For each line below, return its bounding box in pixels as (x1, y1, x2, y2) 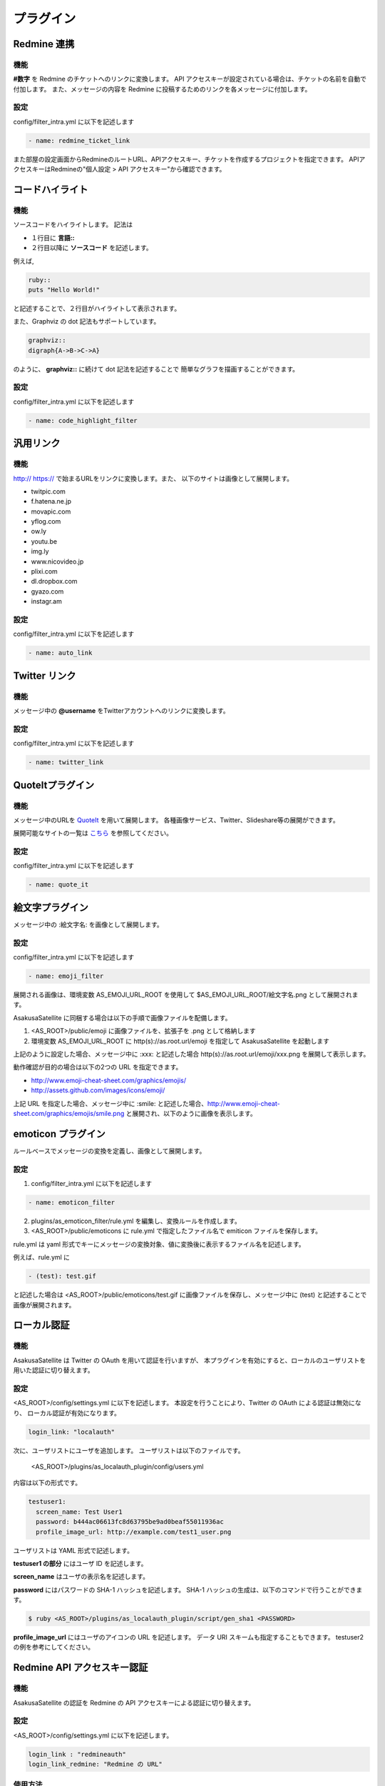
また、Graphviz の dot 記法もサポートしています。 (13, 317, 160, 326)
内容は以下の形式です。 (13, 1479, 82, 1487)
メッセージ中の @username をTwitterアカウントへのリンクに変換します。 (13, 707, 230, 715)
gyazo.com (31, 587, 64, 596)
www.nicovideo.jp (31, 557, 84, 566)
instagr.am (31, 597, 62, 606)
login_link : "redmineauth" (28, 1750, 126, 1758)
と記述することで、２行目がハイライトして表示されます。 (13, 304, 181, 312)
